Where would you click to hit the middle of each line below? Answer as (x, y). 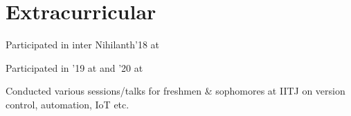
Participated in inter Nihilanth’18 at (82, 45)
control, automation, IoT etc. (67, 104)
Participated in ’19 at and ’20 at (74, 67)
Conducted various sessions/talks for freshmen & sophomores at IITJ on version (175, 91)
